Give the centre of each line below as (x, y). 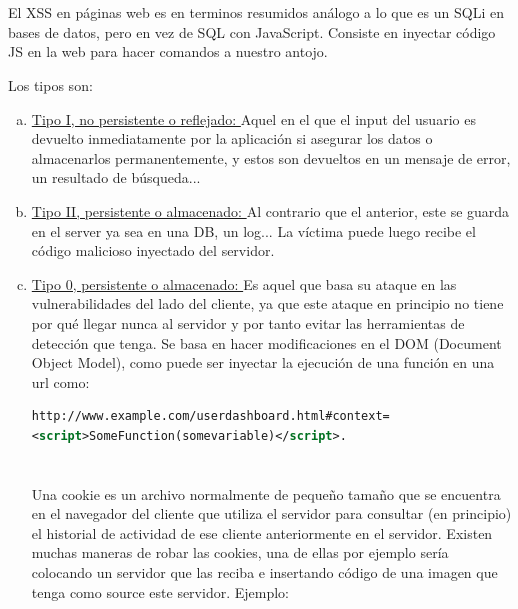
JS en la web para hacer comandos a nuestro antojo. (168, 51)
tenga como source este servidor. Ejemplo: (160, 591)
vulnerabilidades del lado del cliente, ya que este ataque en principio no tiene (267, 303)
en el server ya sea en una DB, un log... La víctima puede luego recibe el (253, 230)
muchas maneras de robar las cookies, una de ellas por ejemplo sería (240, 552)
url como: (60, 381)
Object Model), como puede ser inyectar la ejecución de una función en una (263, 362)
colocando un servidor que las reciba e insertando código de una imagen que (264, 572)
